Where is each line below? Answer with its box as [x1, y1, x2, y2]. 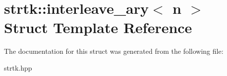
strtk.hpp [4, 62, 32, 73]
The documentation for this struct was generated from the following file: [4, 46, 224, 56]
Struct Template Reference [4, 17, 192, 38]
